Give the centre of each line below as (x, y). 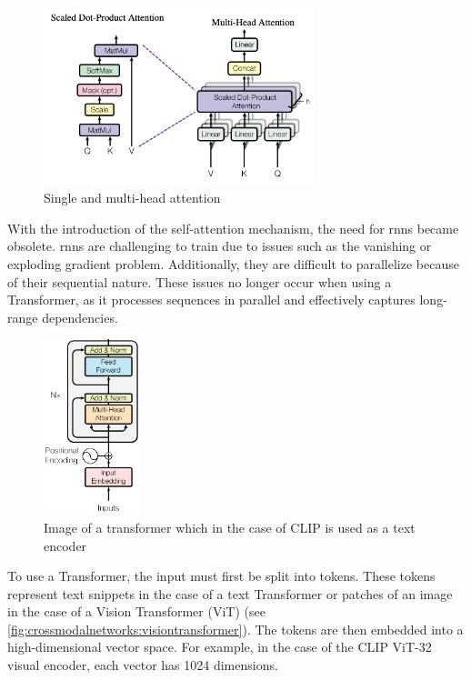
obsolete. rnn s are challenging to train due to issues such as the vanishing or (220, 246)
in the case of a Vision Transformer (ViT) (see (136, 611)
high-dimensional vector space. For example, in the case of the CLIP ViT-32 (220, 647)
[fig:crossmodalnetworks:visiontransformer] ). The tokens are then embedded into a (235, 629)
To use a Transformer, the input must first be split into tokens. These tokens (221, 576)
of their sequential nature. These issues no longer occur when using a (200, 281)
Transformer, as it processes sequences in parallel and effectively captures (211, 300)
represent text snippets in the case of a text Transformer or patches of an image (230, 593)
